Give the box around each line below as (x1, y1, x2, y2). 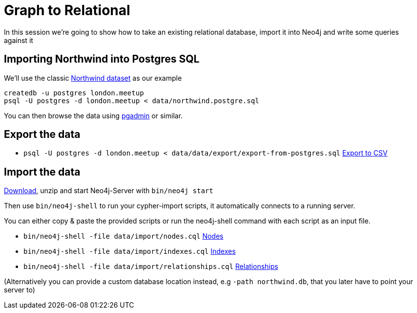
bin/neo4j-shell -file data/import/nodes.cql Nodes (23, 232, 224, 241)
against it (4, 36, 33, 45)
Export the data (4, 128, 81, 141)
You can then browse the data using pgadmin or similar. (4, 111, 183, 120)
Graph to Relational (4, 2, 130, 19)
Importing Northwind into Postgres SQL (4, 53, 200, 66)
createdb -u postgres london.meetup (4, 89, 144, 97)
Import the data (4, 165, 81, 178)
